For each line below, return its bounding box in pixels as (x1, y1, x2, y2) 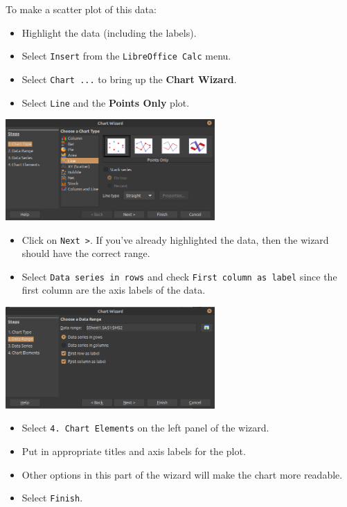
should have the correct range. (21, 246, 150, 260)
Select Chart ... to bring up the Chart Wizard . (21, 71, 237, 86)
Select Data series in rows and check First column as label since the (21, 269, 337, 283)
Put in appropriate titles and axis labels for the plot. (21, 443, 246, 458)
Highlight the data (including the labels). (21, 25, 197, 39)
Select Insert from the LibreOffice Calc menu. (21, 48, 231, 63)
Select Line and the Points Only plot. (21, 95, 190, 109)
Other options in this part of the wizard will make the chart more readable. (21, 467, 343, 481)
